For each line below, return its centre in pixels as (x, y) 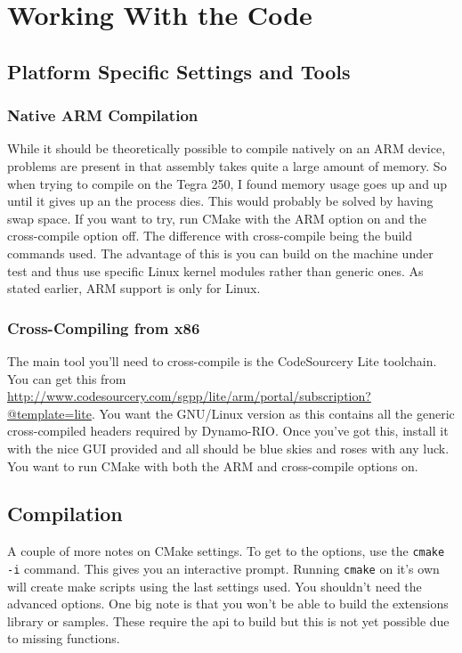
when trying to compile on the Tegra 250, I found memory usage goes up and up (227, 183)
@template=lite (49, 413)
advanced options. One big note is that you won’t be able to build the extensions (228, 604)
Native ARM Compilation (103, 115)
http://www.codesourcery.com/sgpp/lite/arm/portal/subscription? (189, 396)
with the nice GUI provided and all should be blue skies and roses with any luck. (228, 448)
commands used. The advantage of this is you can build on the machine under (220, 253)
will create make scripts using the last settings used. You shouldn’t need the (215, 586)
